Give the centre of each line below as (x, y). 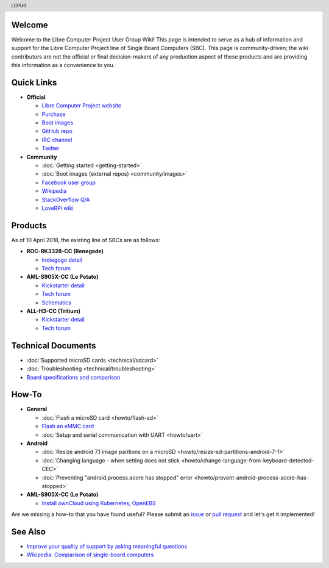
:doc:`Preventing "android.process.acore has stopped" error (117, 477)
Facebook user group (69, 182)
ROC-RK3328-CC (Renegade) (65, 251)
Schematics (56, 303)
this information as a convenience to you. (63, 65)
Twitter (51, 148)
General (37, 409)
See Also (28, 532)
